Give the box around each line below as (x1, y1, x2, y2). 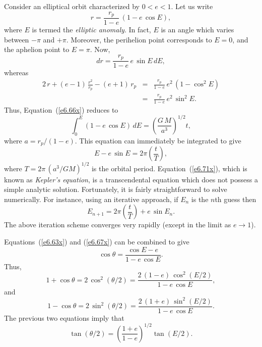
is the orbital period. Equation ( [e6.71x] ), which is (91, 163, 247, 173)
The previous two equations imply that (4, 312, 124, 323)
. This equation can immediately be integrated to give (75, 135, 241, 145)
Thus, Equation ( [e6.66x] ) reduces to (4, 104, 118, 115)
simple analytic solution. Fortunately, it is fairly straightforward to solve (4, 184, 227, 194)
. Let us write (171, 1, 213, 11)
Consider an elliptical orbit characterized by (4, 1, 140, 11)
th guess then (215, 193, 256, 204)
